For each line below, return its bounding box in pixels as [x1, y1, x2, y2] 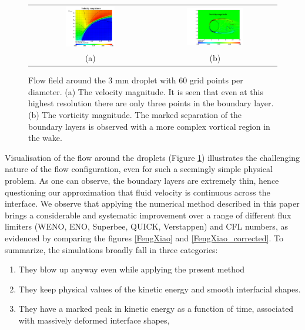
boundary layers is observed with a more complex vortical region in [28, 120, 270, 132]
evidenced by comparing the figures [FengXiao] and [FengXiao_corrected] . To [5, 231, 283, 244]
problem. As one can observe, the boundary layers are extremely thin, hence [5, 174, 279, 187]
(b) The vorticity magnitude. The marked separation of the [28, 109, 242, 121]
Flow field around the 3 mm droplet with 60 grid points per [28, 74, 243, 86]
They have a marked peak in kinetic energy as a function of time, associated [18, 302, 294, 315]
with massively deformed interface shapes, [18, 314, 170, 326]
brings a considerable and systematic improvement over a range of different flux [5, 208, 291, 221]
